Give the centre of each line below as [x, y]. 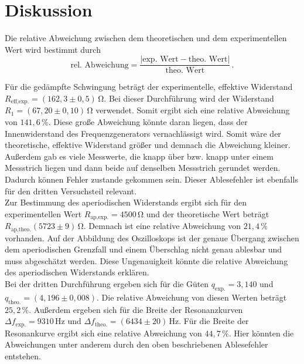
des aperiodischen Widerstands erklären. [77, 272]
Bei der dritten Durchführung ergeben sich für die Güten [107, 284]
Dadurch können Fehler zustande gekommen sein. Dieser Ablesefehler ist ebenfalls [151, 179]
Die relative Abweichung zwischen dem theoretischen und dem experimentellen [146, 38]
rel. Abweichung [100, 65]
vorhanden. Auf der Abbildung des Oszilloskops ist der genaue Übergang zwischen [152, 237]
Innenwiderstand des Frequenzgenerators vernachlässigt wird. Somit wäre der [143, 133]
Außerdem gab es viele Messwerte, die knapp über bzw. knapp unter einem [139, 156]
